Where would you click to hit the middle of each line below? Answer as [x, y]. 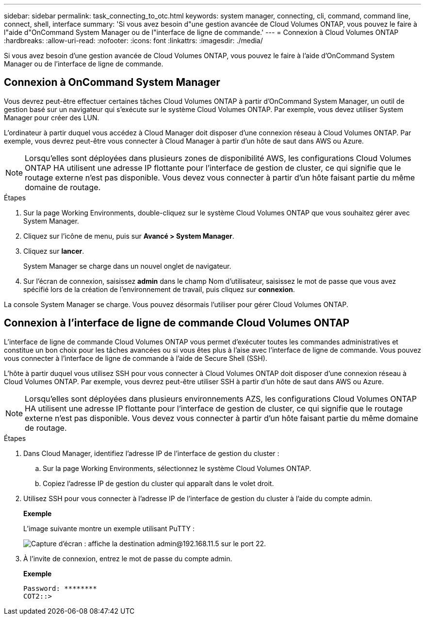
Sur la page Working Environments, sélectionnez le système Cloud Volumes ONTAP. [177, 468]
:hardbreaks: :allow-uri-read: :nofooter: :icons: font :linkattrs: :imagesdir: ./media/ [133, 41]
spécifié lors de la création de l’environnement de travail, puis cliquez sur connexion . [159, 289]
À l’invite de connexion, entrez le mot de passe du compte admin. [128, 558]
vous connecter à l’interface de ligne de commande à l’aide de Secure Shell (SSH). [136, 358]
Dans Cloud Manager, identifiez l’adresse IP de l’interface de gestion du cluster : [151, 453]
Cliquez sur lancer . [54, 251]
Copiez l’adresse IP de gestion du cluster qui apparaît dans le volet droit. [158, 483]
